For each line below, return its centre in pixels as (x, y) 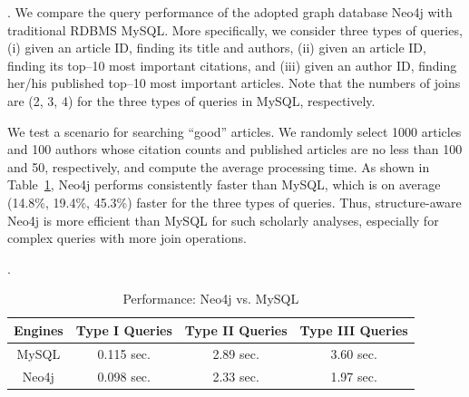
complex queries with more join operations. (127, 238)
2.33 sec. (236, 376)
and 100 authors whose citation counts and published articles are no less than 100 (235, 149)
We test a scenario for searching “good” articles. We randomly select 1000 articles (234, 131)
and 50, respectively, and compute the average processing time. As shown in (219, 166)
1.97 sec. (354, 376)
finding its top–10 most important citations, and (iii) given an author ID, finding (232, 65)
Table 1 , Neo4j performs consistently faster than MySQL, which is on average (224, 184)
